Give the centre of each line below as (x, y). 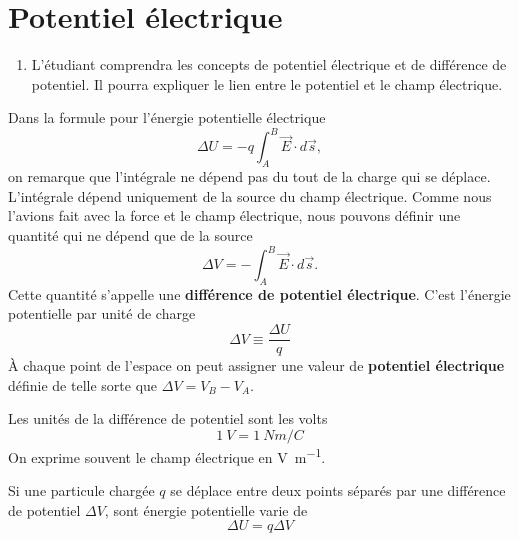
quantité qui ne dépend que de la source (130, 234)
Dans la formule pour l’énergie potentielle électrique (167, 117)
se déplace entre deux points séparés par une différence (338, 490)
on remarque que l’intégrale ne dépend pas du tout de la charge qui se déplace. (249, 176)
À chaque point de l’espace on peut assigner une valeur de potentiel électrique (256, 365)
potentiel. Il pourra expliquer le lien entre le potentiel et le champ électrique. (267, 83)
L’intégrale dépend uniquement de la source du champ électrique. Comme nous (250, 195)
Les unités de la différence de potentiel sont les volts (168, 418)
